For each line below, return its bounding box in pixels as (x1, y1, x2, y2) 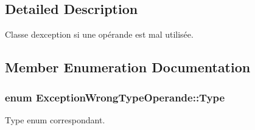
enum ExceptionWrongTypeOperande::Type (5, 89, 225, 104)
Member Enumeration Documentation (5, 58, 251, 77)
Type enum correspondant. (5, 113, 105, 126)
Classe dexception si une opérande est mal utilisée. (5, 28, 194, 41)
